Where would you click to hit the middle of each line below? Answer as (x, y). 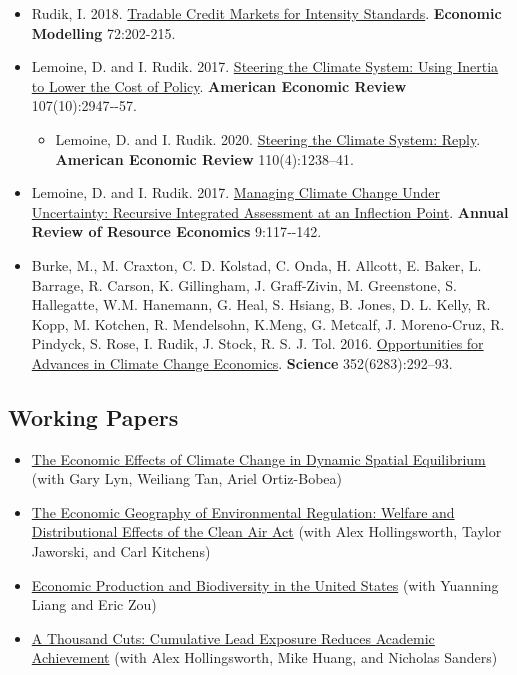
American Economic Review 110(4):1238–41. (204, 158)
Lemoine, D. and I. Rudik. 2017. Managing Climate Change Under (236, 192)
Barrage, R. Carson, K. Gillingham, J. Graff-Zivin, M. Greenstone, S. (244, 284)
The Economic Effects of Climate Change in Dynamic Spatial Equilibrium (258, 458)
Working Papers (93, 416)
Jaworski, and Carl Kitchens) (121, 551)
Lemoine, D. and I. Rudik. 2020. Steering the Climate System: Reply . (268, 138)
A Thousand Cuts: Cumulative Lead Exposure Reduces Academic (233, 637)
